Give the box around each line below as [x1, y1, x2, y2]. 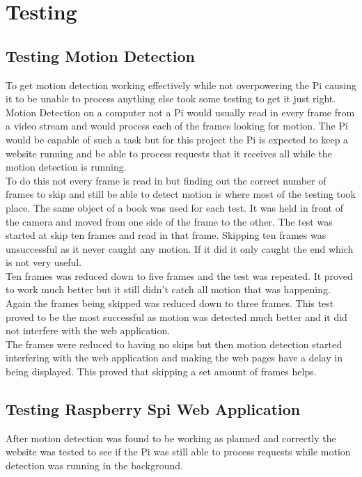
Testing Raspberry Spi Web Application [6, 398, 301, 420]
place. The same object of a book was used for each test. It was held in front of [6, 200, 343, 214]
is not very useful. [6, 255, 82, 269]
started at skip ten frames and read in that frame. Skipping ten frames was [6, 228, 326, 242]
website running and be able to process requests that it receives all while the [6, 146, 332, 160]
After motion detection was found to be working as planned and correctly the [6, 430, 336, 445]
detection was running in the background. [6, 458, 183, 473]
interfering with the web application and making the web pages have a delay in [6, 350, 343, 365]
